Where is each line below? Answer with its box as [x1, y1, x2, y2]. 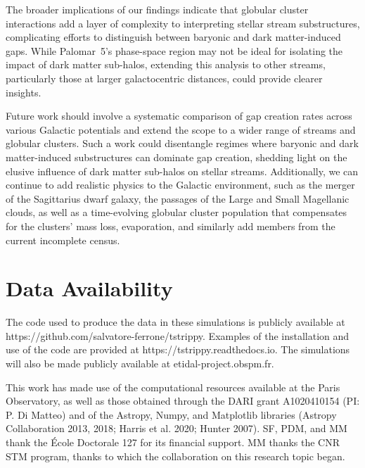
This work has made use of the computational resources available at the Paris [6, 379, 340, 394]
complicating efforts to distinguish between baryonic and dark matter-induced [6, 30, 341, 44]
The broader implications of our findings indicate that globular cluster [6, 2, 309, 16]
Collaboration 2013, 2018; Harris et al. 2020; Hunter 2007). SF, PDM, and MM [6, 421, 347, 436]
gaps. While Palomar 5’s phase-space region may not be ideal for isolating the [6, 43, 343, 58]
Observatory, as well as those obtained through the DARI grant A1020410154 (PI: [6, 393, 360, 408]
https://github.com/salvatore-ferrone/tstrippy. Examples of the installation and [6, 328, 350, 343]
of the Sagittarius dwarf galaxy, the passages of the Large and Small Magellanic [6, 191, 350, 205]
